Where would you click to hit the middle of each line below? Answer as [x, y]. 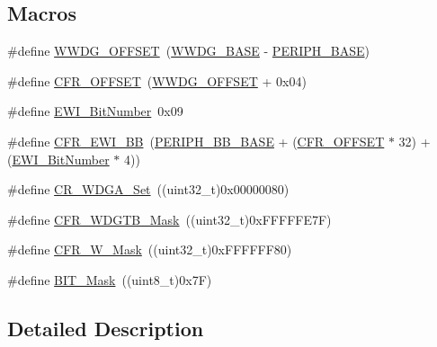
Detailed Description [106, 328]
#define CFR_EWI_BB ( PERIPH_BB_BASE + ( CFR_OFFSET [196, 141]
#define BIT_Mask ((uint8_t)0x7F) [110, 279]
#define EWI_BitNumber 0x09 [95, 111]
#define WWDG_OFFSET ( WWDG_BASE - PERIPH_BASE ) [188, 51]
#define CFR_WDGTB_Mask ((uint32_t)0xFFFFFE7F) [169, 219]
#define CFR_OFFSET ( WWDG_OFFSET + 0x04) [157, 80]
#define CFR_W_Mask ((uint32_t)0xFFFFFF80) [150, 249]
